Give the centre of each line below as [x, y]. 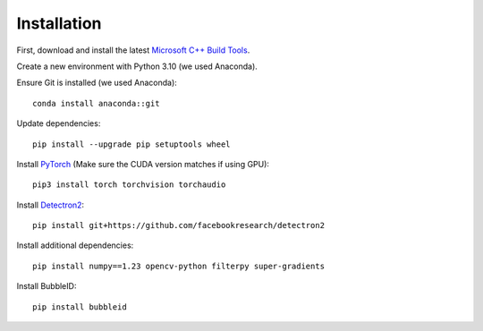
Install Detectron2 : [51, 205]
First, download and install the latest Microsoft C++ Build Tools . [133, 50]
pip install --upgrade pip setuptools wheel [132, 144]
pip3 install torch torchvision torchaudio [129, 185]
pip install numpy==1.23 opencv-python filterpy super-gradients [179, 266]
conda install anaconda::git [96, 103]
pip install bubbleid [80, 307]
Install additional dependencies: [75, 245]
